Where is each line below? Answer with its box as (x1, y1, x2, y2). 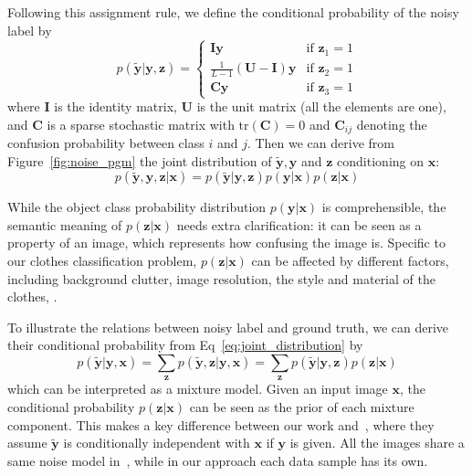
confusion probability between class (7, 133, 205, 153)
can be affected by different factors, (251, 251, 449, 270)
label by (7, 20, 52, 39)
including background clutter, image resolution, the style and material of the (7, 269, 435, 288)
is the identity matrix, (54, 97, 177, 116)
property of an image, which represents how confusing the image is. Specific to (7, 233, 446, 252)
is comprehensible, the (321, 197, 446, 217)
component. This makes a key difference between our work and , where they (7, 415, 435, 434)
